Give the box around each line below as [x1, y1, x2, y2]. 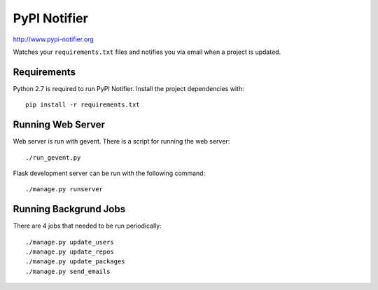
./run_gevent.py [25, 153, 81, 161]
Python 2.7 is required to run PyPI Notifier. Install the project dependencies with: [13, 84, 244, 92]
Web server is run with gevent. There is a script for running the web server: [13, 137, 230, 146]
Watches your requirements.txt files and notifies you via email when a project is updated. [13, 48, 281, 56]
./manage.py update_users [25, 238, 115, 246]
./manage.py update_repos [25, 248, 115, 256]
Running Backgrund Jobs [13, 203, 126, 215]
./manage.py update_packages [25, 258, 125, 265]
